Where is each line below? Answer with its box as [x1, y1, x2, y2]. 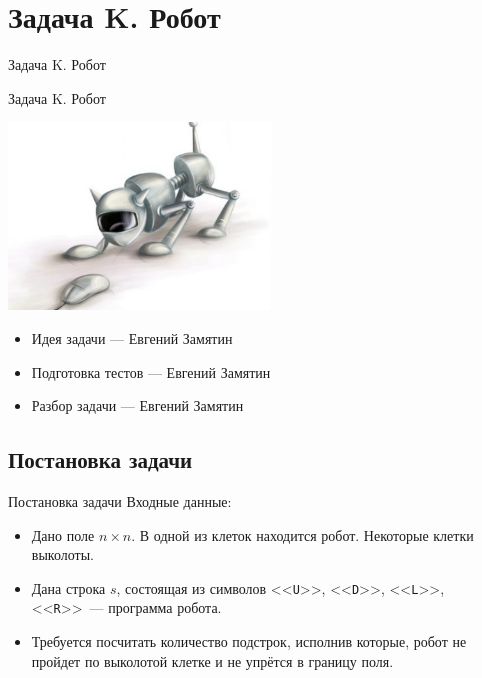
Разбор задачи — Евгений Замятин [31, 395, 244, 416]
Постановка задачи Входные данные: [8, 490, 232, 511]
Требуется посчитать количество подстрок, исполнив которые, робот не [31, 631, 467, 652]
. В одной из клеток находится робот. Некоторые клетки [131, 524, 474, 545]
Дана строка [31, 577, 106, 598]
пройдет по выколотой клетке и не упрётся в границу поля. [31, 650, 394, 671]
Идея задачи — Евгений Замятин [31, 327, 233, 348]
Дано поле [31, 524, 95, 545]
